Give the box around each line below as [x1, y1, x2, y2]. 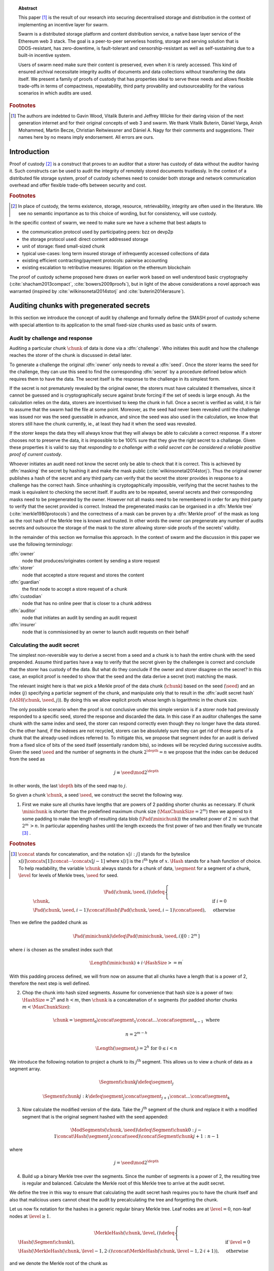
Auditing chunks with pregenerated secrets [9, 301, 150, 310]
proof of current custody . [9, 451, 62, 458]
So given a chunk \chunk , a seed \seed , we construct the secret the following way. [9, 792, 183, 798]
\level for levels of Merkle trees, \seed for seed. [18, 872, 119, 878]
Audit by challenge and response [9, 335, 93, 342]
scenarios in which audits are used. [18, 90, 92, 96]
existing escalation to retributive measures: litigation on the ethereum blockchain [22, 264, 191, 270]
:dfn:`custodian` [9, 593, 43, 599]
